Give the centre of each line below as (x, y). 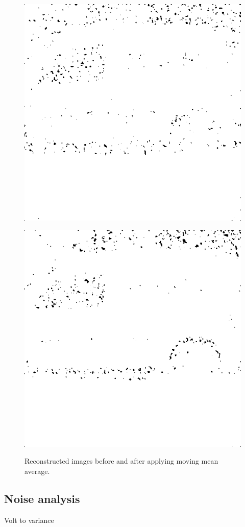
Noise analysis (42, 498)
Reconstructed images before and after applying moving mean (121, 461)
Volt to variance (29, 520)
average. (37, 471)
